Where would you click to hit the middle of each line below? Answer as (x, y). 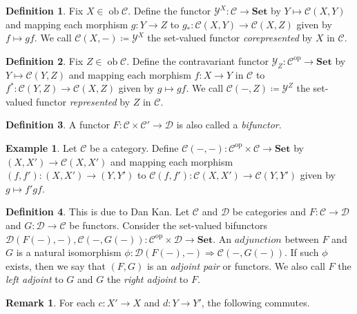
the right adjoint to (147, 279)
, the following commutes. (255, 302)
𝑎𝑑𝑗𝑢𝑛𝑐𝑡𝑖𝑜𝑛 (258, 240)
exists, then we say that (56, 265)
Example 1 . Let (41, 147)
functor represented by (83, 101)
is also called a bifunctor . (229, 125)
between (302, 238)
